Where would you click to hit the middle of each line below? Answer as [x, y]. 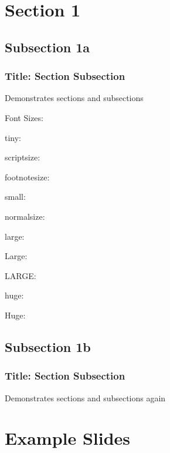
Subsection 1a [47, 47]
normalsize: [25, 216]
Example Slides [68, 438]
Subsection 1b [48, 346]
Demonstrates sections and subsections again [85, 397]
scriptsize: [23, 157]
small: [15, 197]
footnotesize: [27, 177]
